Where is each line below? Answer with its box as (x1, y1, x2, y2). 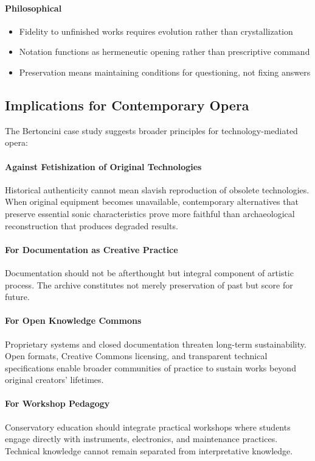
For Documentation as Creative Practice (5, 243, 178, 256)
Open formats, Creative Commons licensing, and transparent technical (5, 349, 268, 362)
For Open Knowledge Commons (5, 314, 142, 327)
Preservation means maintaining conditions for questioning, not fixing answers (19, 65, 311, 78)
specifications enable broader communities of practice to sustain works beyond (5, 361, 296, 374)
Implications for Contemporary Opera (5, 95, 249, 114)
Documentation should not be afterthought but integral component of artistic (5, 266, 294, 279)
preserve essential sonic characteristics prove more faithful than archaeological (5, 207, 295, 220)
